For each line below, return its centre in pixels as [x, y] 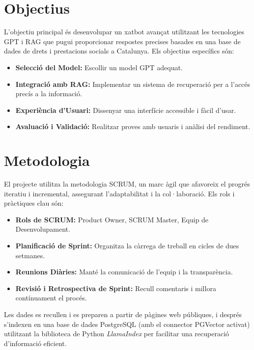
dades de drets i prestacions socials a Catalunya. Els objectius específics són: [119, 51]
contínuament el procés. [51, 298]
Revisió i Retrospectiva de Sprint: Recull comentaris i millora [116, 288]
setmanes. [30, 255]
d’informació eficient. [35, 343]
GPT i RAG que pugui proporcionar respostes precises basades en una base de [122, 41]
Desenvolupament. [43, 229]
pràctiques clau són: [34, 203]
